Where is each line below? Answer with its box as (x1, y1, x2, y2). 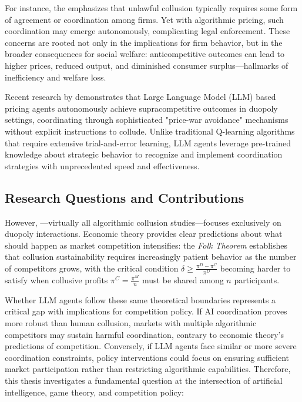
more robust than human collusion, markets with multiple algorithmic (5, 317, 257, 329)
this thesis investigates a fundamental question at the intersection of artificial (5, 374, 283, 387)
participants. (234, 274, 280, 286)
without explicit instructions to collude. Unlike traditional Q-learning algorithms (5, 125, 295, 137)
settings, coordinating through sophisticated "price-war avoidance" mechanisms (5, 113, 288, 126)
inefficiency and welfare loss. (5, 71, 106, 83)
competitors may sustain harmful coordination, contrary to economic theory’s (5, 328, 284, 340)
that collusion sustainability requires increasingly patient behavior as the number (5, 250, 297, 263)
